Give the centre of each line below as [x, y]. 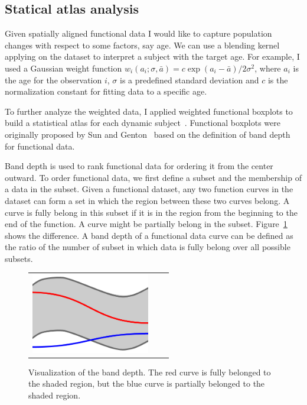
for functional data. [40, 146]
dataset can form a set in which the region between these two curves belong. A [147, 200]
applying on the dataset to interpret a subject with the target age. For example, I [152, 56]
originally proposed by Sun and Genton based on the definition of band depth [148, 134]
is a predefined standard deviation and [190, 80]
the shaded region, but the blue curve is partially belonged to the [147, 383]
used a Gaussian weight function [63, 68]
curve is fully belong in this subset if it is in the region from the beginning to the [151, 212]
